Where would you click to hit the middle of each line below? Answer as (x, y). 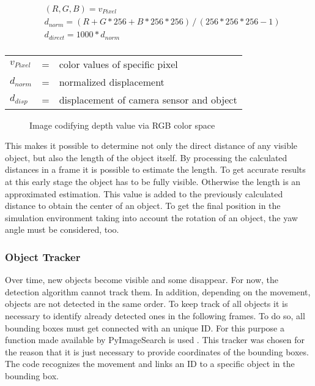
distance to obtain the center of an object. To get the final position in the (143, 206)
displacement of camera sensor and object (148, 99)
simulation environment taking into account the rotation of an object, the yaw (151, 217)
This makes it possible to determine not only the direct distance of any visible (151, 146)
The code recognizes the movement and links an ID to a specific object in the (150, 364)
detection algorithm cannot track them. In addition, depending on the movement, (158, 291)
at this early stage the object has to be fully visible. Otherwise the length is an (153, 181)
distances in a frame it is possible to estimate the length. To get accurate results (155, 169)
